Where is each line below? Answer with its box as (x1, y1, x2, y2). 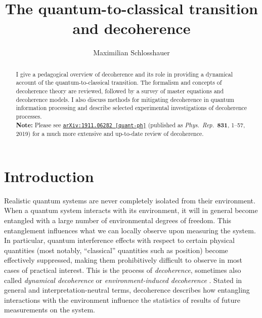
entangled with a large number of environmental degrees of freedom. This (4, 215, 232, 226)
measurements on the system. (4, 304, 95, 315)
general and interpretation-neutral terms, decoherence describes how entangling (4, 285, 250, 295)
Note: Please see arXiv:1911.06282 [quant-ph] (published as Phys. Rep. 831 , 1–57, (16, 120, 245, 129)
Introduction (4, 165, 94, 186)
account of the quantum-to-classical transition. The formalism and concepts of (16, 78, 222, 87)
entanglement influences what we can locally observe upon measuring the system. (4, 225, 256, 235)
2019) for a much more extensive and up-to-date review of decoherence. (16, 129, 204, 138)
